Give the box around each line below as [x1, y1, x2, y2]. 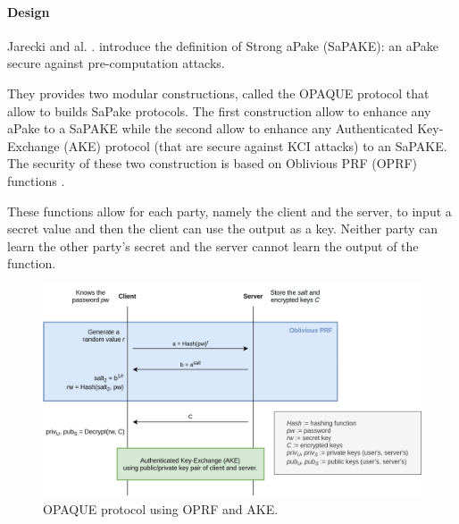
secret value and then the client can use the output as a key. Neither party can [7, 219, 438, 238]
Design [7, 2, 50, 21]
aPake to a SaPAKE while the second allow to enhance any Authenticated [7, 119, 413, 138]
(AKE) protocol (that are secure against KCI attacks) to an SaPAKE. [63, 136, 447, 155]
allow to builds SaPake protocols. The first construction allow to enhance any [7, 101, 431, 120]
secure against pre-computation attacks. [7, 54, 225, 72]
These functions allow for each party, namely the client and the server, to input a [7, 201, 452, 220]
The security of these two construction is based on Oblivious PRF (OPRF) [7, 154, 418, 173]
